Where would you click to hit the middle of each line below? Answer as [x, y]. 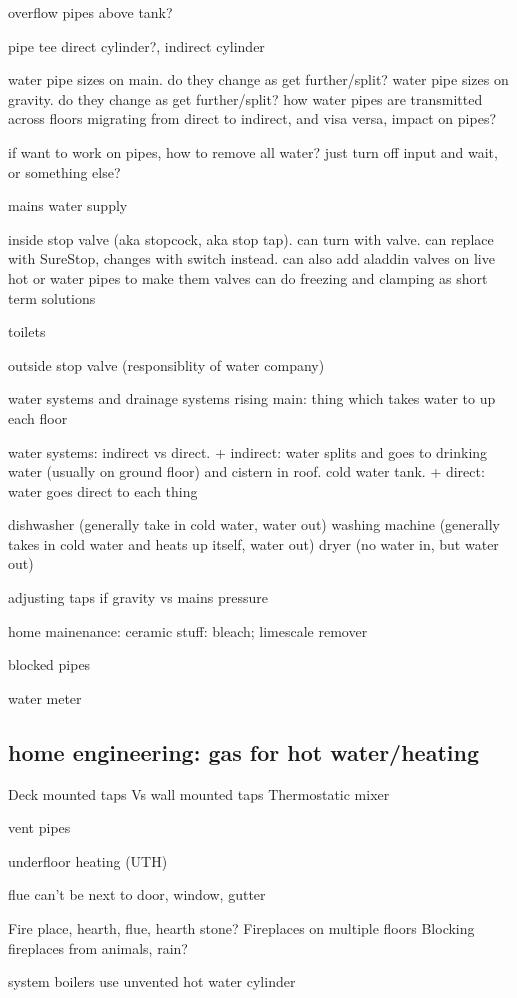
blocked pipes [49, 664]
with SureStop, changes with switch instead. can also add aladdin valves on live [251, 258]
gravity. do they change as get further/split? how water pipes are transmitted [245, 98]
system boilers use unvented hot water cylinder [152, 981]
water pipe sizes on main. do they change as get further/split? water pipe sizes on [258, 79]
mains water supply [68, 205]
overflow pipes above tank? [90, 12]
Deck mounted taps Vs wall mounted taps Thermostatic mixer [199, 793]
